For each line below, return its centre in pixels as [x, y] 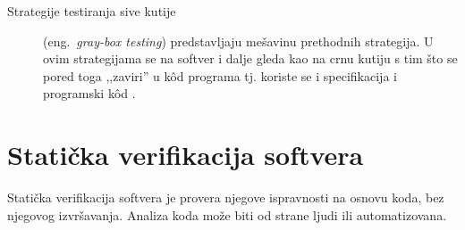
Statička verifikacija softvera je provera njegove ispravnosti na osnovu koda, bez [226, 197]
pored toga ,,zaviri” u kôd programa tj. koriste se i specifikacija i [220, 75]
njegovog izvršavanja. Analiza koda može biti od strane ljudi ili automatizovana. [227, 214]
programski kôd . [89, 93]
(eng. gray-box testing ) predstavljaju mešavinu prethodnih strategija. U [238, 41]
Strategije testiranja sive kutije [92, 11]
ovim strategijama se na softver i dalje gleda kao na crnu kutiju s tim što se [250, 58]
